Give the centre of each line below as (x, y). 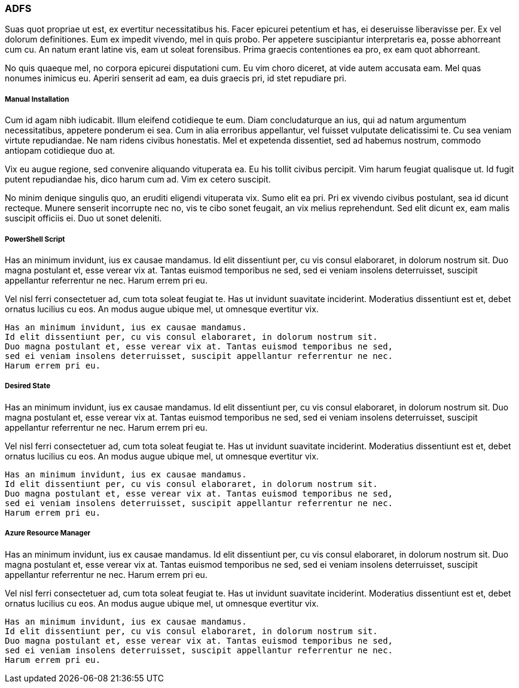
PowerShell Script (35, 239)
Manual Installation (37, 99)
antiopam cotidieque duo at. (60, 151)
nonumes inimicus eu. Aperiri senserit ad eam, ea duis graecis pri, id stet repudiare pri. (176, 78)
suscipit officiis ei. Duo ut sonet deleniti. (83, 218)
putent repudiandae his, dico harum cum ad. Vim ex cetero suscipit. (138, 179)
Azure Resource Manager (48, 533)
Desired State (28, 386)
